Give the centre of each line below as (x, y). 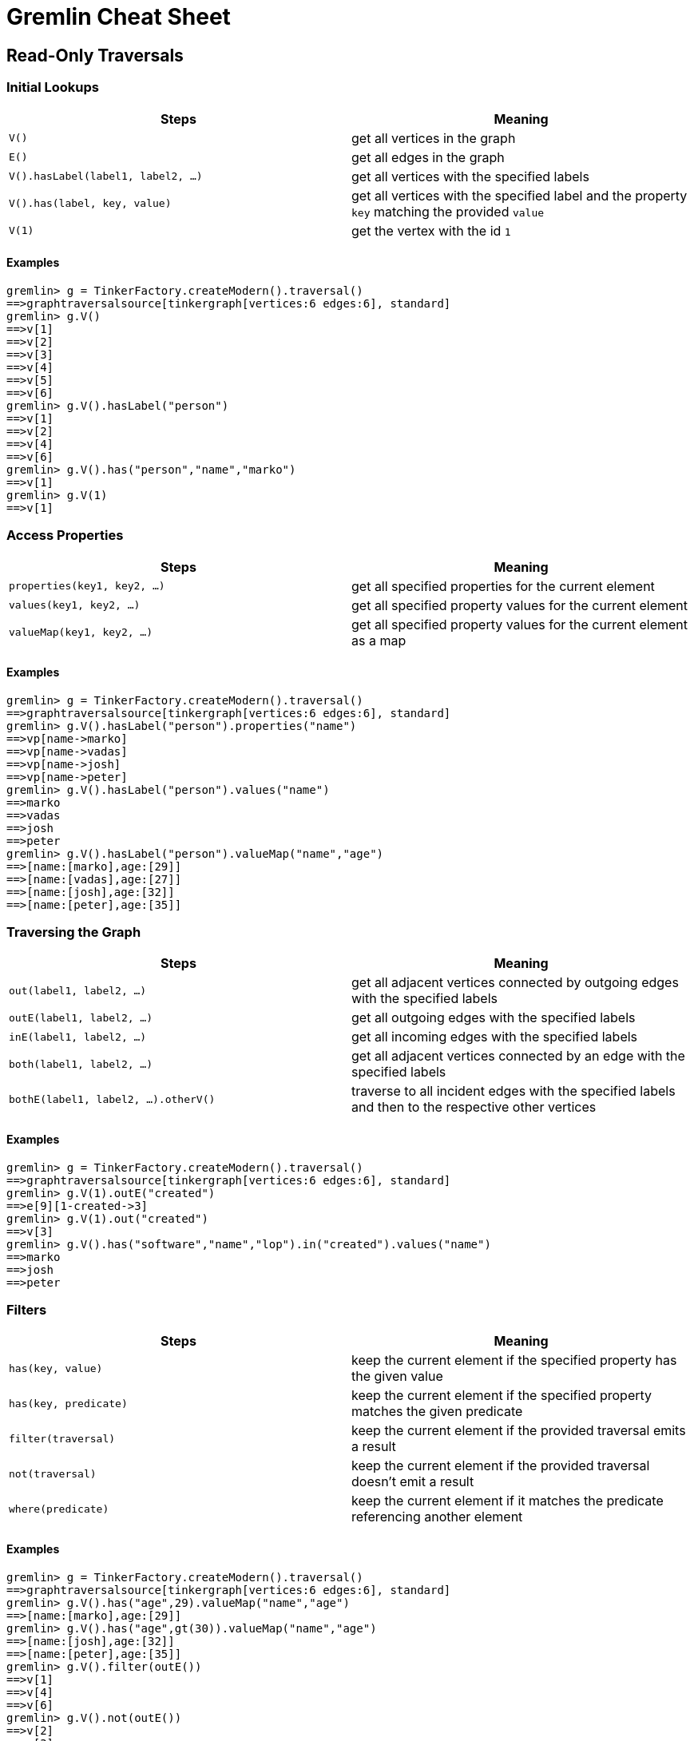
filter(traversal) (62, 1438)
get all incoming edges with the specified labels (495, 1037)
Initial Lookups (53, 87)
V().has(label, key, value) (90, 204)
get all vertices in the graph (434, 138)
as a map (379, 640)
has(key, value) (56, 1368)
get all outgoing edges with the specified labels (494, 1018)
